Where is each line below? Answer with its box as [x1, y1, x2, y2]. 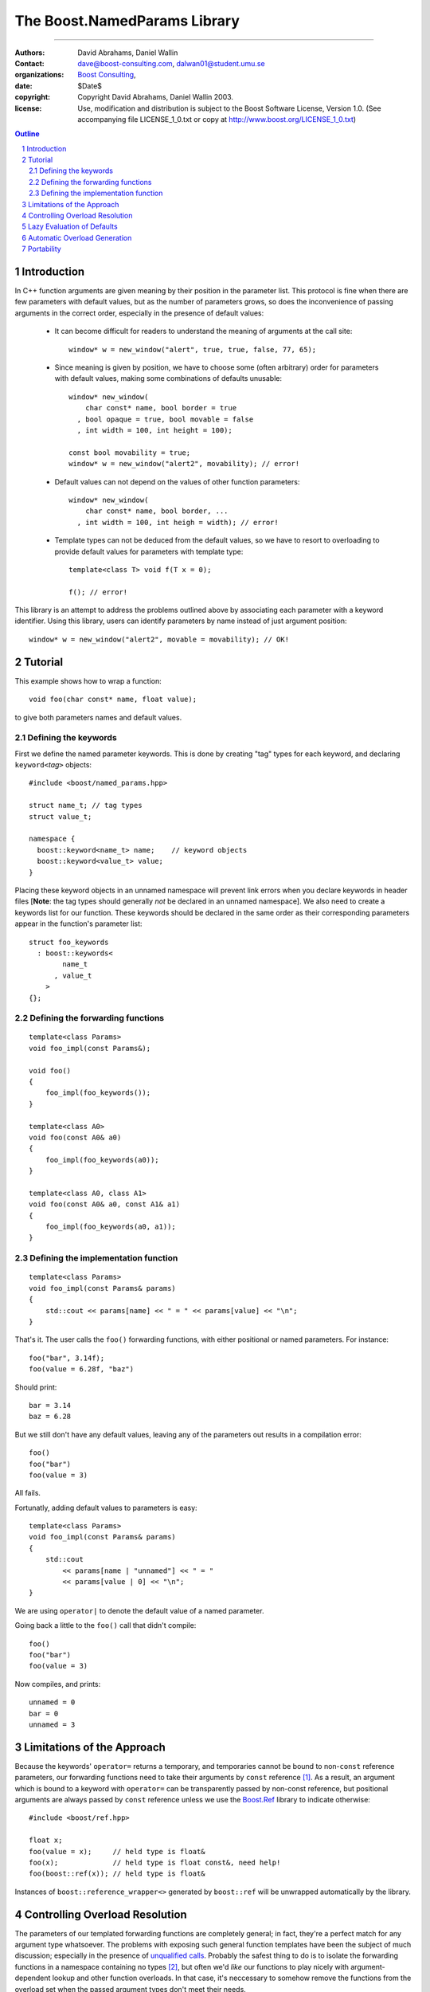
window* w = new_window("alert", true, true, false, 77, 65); [68, 345, 317, 354]
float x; [29, 1836, 63, 1845]
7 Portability [21, 244, 61, 254]
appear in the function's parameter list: [14, 919, 143, 928]
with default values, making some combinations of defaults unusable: [54, 374, 283, 383]
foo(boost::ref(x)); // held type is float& [29, 1869, 206, 1878]
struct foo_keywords [29, 937, 109, 947]
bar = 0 [29, 1709, 59, 1718]
